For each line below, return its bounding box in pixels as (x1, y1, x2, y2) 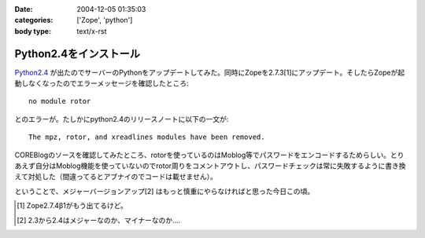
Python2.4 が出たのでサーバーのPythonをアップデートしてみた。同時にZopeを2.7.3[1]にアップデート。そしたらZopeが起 (14, 68, 405, 77)
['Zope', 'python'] (76, 16, 133, 25)
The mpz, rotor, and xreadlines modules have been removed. (28, 133, 265, 141)
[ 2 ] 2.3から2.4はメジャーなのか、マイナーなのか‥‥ (17, 215, 181, 225)
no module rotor (28, 97, 91, 106)
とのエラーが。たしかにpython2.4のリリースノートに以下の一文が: (14, 114, 229, 123)
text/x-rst (76, 26, 107, 35)
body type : (14, 26, 51, 35)
